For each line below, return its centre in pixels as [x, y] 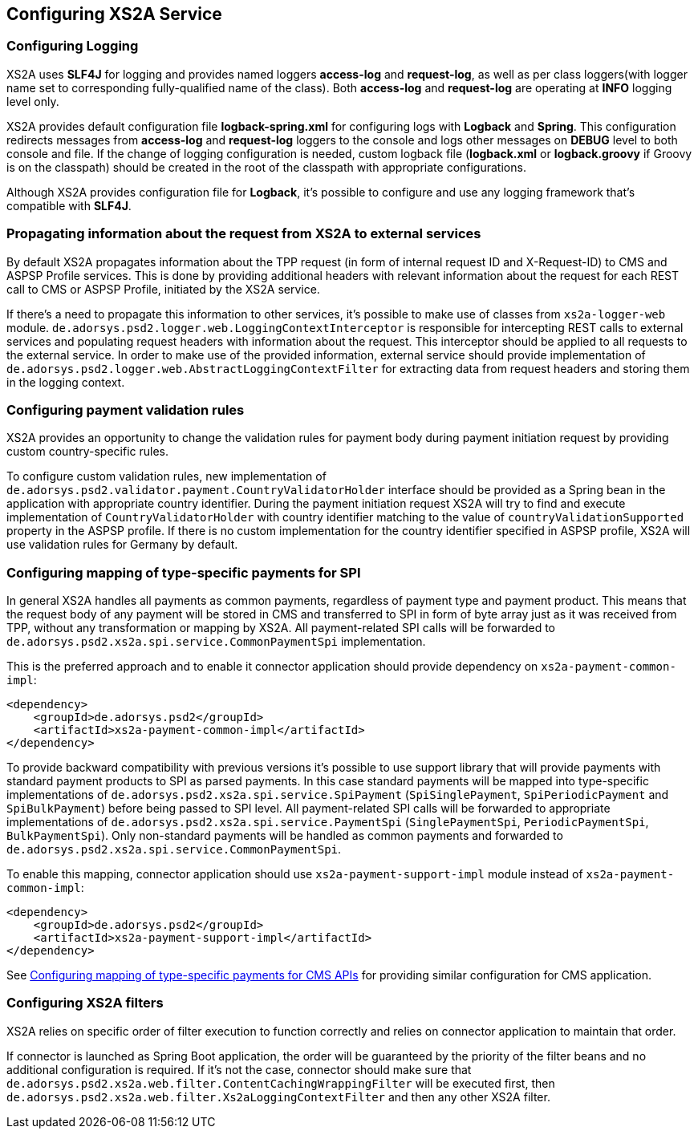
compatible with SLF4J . [69, 205]
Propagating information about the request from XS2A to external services [244, 234]
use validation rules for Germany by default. [122, 545]
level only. [33, 101]
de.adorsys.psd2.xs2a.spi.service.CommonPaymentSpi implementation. [216, 642]
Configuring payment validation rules [126, 409]
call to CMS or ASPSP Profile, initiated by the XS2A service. [163, 289]
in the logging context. [66, 382]
